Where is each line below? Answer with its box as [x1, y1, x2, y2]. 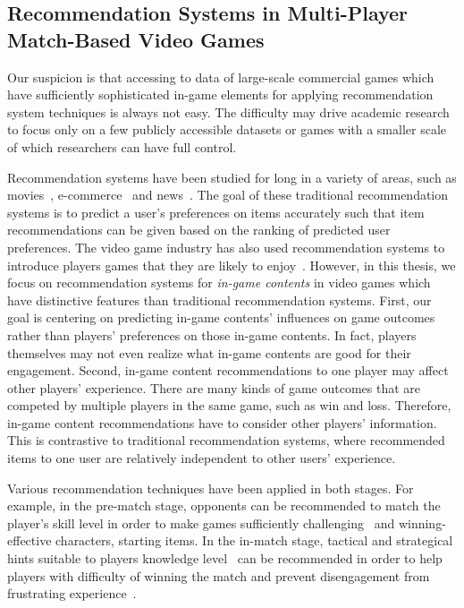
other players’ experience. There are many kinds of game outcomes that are [7, 378, 421, 397]
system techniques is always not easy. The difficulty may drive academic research [7, 102, 450, 121]
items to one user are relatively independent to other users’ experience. [7, 449, 396, 467]
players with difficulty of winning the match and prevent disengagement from [7, 566, 430, 585]
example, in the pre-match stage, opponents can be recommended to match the [7, 496, 441, 515]
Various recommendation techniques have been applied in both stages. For [7, 478, 414, 497]
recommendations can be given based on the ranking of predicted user [7, 220, 391, 239]
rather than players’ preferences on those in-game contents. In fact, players [7, 325, 417, 344]
